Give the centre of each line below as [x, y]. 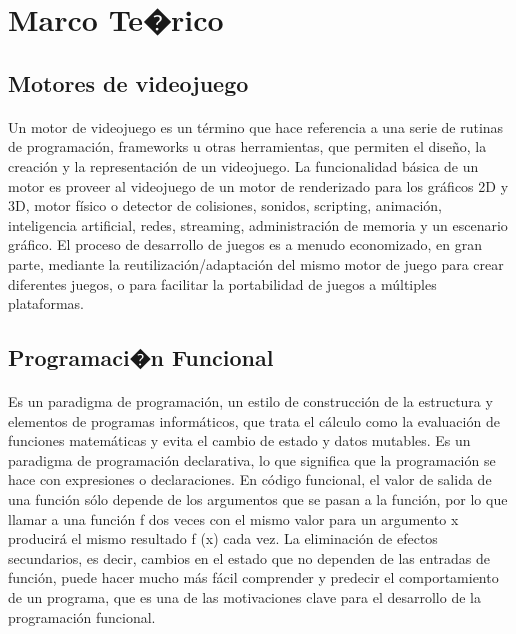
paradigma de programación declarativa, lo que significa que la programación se [252, 459]
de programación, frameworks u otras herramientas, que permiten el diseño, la [247, 146]
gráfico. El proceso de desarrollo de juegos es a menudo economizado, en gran [245, 244]
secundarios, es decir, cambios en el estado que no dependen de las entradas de [249, 557]
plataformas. [46, 303]
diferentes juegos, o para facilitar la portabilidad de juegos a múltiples [222, 283]
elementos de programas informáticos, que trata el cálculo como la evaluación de [254, 420]
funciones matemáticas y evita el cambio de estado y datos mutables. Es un [239, 440]
